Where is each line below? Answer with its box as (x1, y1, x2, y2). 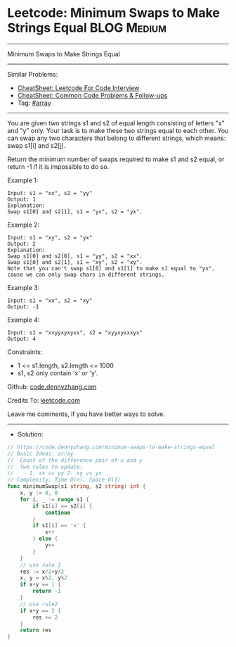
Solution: (17, 429, 44, 438)
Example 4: (7, 315, 40, 324)
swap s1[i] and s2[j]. (7, 141, 66, 149)
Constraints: (7, 347, 43, 356)
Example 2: (7, 220, 40, 229)
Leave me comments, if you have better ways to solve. (7, 410, 165, 418)
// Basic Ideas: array (7, 450, 74, 457)
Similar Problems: (7, 70, 58, 78)
